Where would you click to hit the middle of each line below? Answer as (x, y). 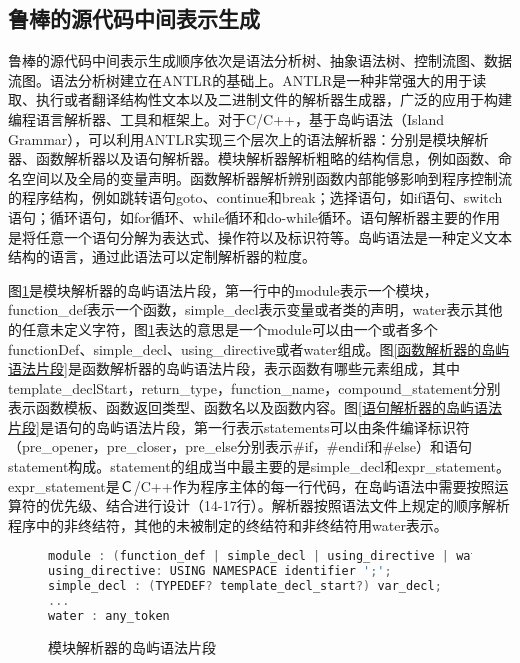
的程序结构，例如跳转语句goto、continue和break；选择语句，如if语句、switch (255, 197)
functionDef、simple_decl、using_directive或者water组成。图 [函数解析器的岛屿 (259, 348)
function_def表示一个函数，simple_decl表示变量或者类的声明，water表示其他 (255, 309)
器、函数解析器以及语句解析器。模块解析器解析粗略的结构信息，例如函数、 (253, 158)
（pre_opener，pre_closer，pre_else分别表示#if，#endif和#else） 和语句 (240, 446)
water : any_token (109, 615)
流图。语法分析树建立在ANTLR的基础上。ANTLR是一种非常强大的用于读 (247, 79)
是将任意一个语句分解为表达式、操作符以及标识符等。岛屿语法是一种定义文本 (260, 236)
